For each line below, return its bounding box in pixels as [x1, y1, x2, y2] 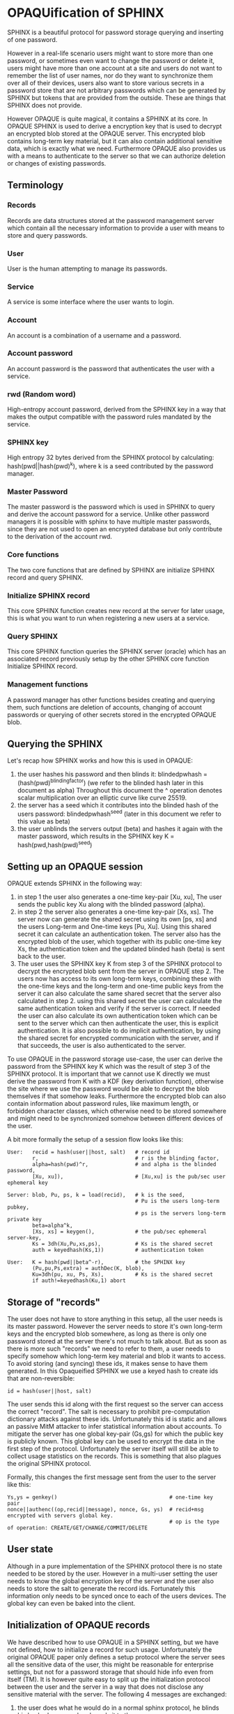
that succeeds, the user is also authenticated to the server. [17, 1042, 187, 1050]
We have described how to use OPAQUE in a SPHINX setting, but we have [7, 1638, 219, 1646]
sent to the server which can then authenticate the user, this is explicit [17, 1019, 219, 1028]
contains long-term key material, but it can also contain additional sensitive [7, 136, 223, 145]
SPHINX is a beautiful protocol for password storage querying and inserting [7, 28, 224, 36]
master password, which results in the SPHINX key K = [17, 832, 175, 840]
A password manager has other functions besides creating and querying [7, 696, 215, 704]
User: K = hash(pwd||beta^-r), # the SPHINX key [7, 1259, 186, 1266]
